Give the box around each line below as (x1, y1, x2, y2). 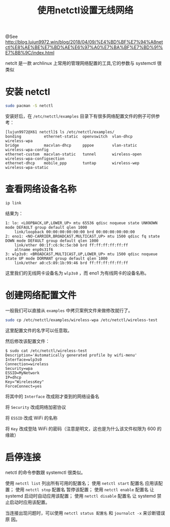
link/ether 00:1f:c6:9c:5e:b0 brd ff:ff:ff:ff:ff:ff (14, 242, 128, 248)
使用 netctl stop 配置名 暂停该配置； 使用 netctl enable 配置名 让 (15, 486, 155, 493)
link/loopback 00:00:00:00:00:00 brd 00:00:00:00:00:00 (14, 229, 135, 234)
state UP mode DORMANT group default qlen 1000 (5, 256, 108, 261)
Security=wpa (5, 366, 33, 371)
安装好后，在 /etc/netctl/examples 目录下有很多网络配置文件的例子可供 (5, 113, 156, 119)
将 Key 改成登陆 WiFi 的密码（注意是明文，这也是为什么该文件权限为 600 (5, 426, 156, 432)
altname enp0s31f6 (14, 247, 53, 252)
